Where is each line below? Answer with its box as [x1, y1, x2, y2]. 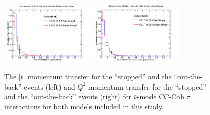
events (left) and [24, 81, 75, 92]
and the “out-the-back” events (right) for [4, 91, 132, 102]
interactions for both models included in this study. [4, 101, 164, 111]
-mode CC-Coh [137, 91, 184, 102]
